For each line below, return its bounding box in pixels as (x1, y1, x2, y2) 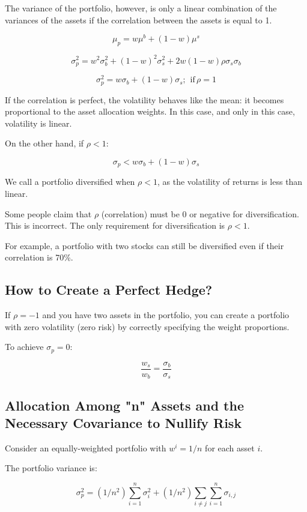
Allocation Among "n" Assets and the (5, 396, 244, 414)
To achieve (5, 340, 44, 353)
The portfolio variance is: (5, 462, 97, 474)
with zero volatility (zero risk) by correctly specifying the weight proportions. (5, 320, 290, 333)
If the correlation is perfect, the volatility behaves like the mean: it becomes (5, 93, 284, 106)
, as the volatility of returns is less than (157, 175, 303, 188)
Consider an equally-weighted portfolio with (5, 441, 166, 454)
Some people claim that (5, 207, 92, 220)
